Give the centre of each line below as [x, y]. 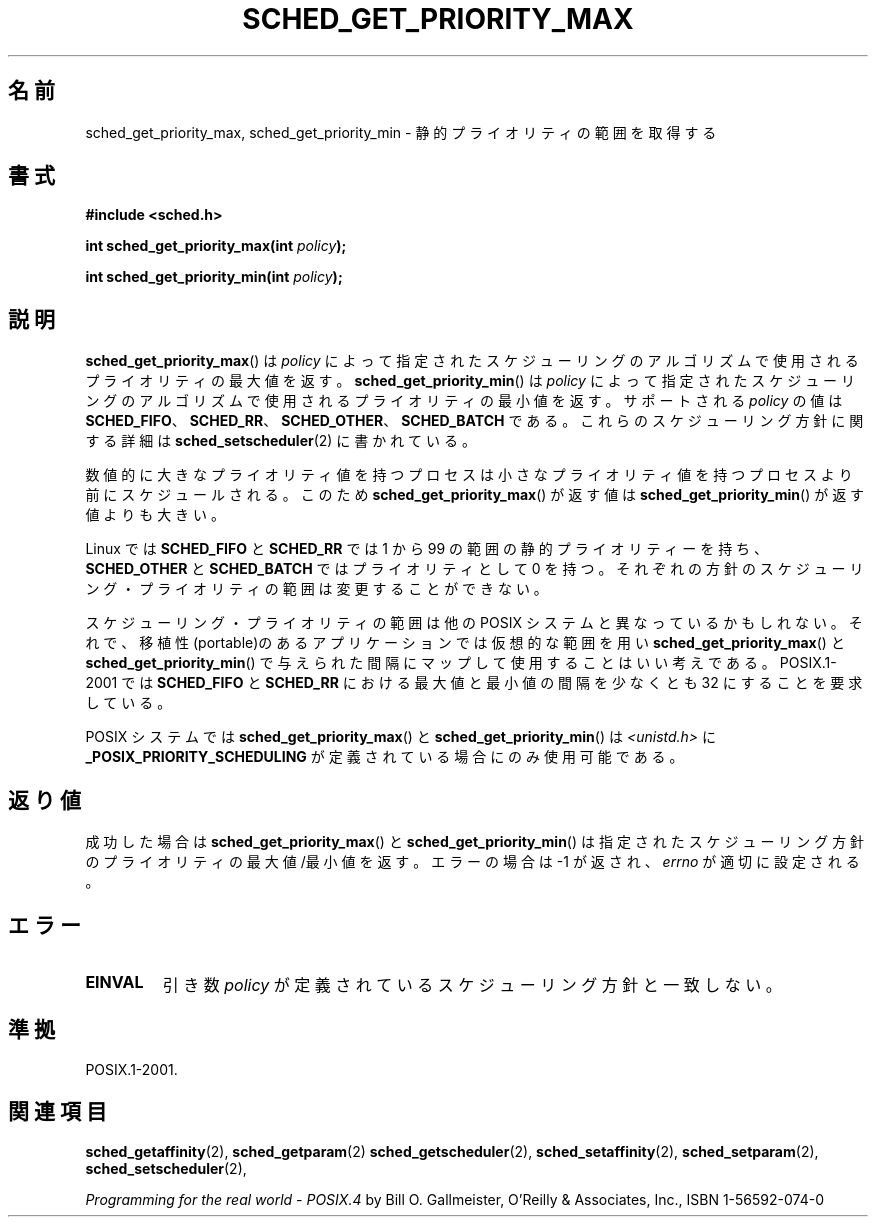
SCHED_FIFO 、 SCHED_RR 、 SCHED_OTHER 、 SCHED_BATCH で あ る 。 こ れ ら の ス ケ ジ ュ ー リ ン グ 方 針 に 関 [474, 421]
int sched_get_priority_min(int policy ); [214, 277]
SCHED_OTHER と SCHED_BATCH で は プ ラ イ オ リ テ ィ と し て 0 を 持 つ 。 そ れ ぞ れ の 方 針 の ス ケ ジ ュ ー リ [474, 569]
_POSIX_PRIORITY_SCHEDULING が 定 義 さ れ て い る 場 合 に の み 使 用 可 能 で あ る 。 [384, 757]
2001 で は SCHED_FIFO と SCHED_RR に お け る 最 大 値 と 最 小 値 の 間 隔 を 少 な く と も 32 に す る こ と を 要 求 [474, 683]
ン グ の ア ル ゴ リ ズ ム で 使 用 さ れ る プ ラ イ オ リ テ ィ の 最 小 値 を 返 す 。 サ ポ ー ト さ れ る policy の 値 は [464, 401]
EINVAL [114, 981]
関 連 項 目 [57, 1112]
